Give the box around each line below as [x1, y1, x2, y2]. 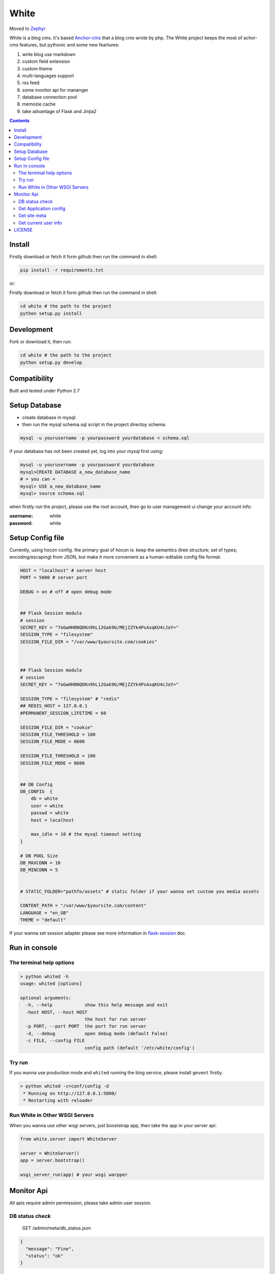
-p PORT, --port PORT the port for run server [25, 1023, 147, 1029]
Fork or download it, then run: [9, 339, 72, 345]
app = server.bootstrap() [20, 1157, 85, 1163]
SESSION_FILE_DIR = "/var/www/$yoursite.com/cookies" [20, 639, 157, 645]
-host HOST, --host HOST [25, 1009, 88, 1015]
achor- [243, 35, 258, 41]
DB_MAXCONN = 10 [20, 860, 61, 866]
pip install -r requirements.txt [20, 267, 104, 273]
